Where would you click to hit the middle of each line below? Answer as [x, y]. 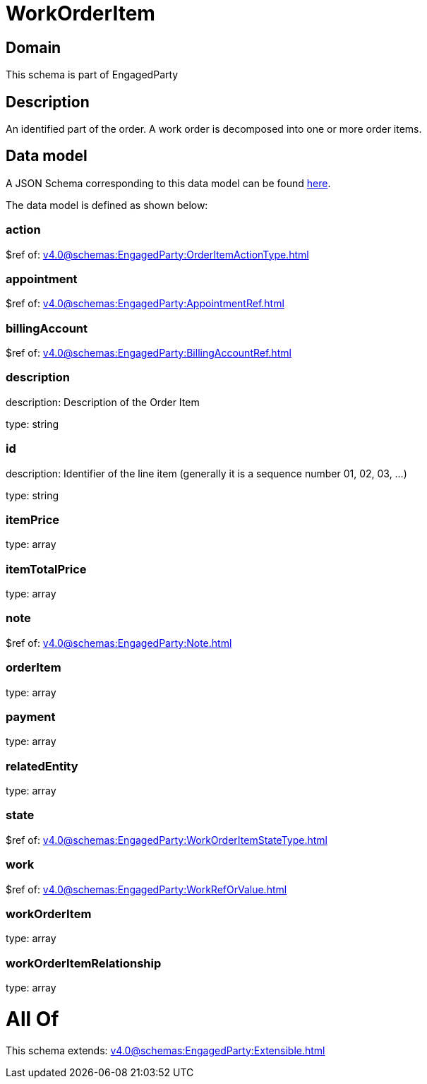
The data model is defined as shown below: [107, 205]
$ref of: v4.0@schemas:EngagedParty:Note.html [119, 643]
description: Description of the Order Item [103, 402]
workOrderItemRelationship [84, 963]
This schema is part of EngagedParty [92, 75]
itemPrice [33, 519]
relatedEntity [42, 766]
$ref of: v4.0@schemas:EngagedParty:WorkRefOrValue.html [146, 889]
